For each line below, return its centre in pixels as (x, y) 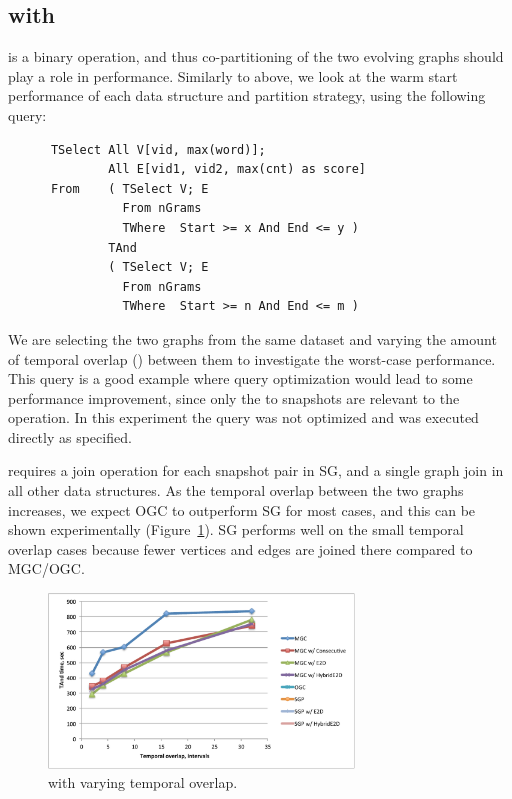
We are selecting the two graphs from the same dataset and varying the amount (252, 338)
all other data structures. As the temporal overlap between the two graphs (236, 490)
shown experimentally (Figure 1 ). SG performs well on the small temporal (236, 529)
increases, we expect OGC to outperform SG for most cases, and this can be (242, 509)
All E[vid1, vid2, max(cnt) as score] (237, 169)
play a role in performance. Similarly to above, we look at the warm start (233, 75)
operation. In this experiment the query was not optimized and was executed (243, 417)
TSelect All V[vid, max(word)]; (158, 149)
